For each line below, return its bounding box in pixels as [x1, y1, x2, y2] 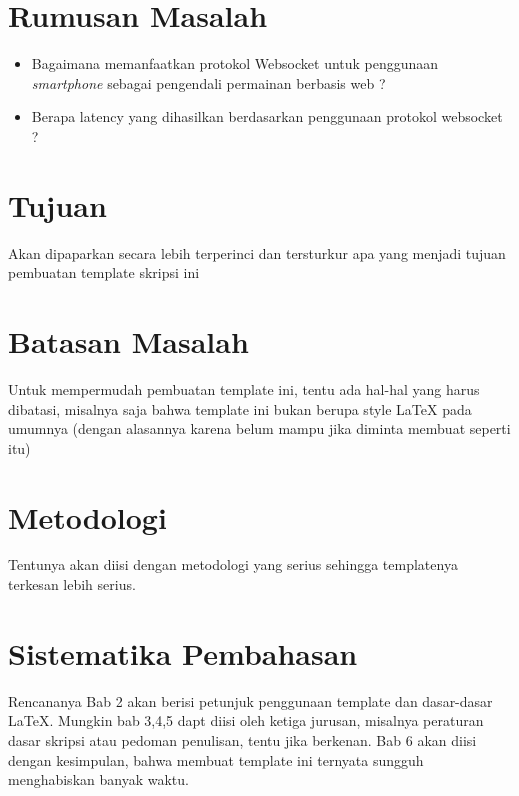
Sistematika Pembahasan [8, 632, 358, 673]
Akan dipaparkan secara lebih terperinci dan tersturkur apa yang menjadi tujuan [8, 242, 506, 263]
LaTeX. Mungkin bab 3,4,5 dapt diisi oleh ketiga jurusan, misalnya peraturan [8, 710, 484, 731]
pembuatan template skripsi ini [8, 262, 200, 283]
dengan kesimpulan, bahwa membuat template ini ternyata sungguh [8, 749, 424, 770]
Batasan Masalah [8, 321, 249, 361]
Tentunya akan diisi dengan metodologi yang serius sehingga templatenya [8, 554, 458, 575]
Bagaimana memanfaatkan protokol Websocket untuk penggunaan [31, 53, 439, 74]
